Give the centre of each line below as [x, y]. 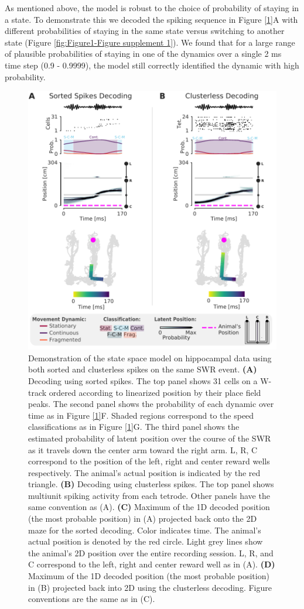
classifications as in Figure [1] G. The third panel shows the [134, 427]
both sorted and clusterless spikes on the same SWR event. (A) [143, 369]
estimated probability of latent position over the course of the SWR [150, 438]
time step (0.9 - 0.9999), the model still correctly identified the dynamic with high [152, 65]
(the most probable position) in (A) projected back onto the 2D [143, 519]
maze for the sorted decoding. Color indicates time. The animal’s [145, 530]
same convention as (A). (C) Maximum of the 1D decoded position [149, 507]
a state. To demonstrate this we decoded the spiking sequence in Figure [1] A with [151, 19]
